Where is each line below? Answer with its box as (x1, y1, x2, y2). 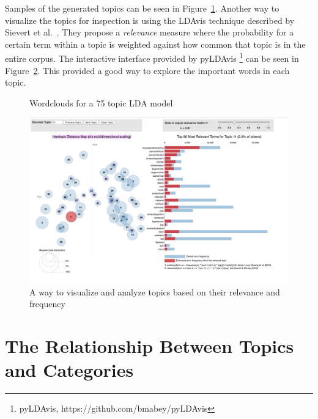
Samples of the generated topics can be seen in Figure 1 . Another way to (5, 2, 279, 14)
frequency (29, 297, 65, 310)
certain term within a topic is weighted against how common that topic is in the (5, 37, 306, 50)
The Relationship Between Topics (5, 333, 294, 358)
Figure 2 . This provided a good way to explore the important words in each (5, 64, 290, 76)
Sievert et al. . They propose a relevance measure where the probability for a (5, 26, 294, 39)
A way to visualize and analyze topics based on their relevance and (29, 285, 280, 298)
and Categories (5, 357, 134, 382)
